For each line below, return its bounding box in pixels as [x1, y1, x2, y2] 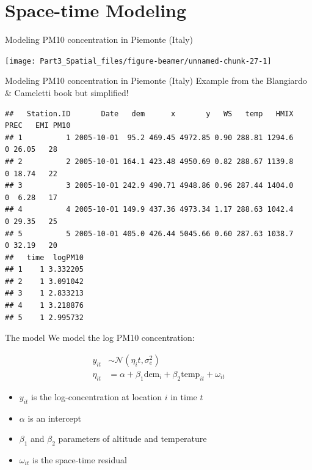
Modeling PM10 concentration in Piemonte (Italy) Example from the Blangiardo [5, 74, 307, 87]
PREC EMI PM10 [5, 121, 71, 130]
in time [170, 390, 197, 403]
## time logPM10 [5, 253, 84, 262]
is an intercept [27, 411, 82, 424]
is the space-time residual [32, 453, 127, 466]
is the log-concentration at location [31, 390, 162, 403]
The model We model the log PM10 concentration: [5, 331, 195, 344]
